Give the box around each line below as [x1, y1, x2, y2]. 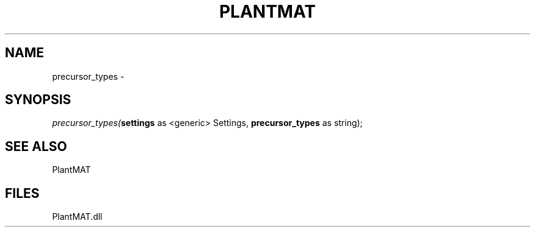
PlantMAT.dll [52, 211, 103, 222]
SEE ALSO [5, 138, 67, 154]
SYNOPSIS [5, 92, 71, 108]
